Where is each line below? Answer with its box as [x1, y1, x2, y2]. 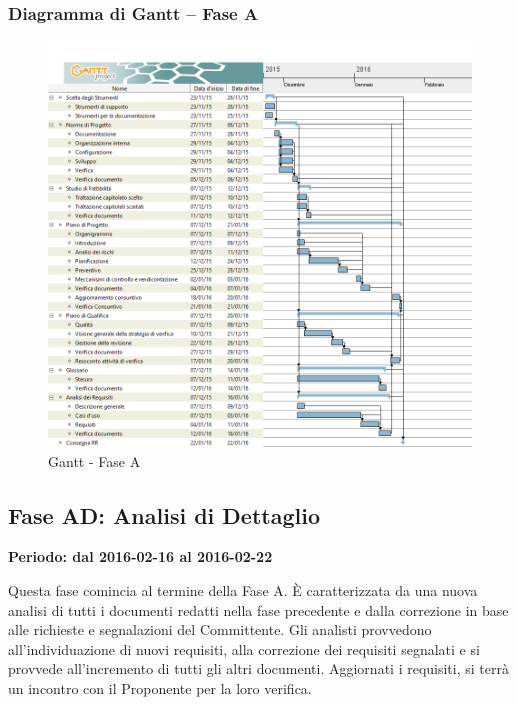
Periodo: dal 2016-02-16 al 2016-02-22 [8, 546, 273, 567]
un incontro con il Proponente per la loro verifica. [8, 678, 312, 698]
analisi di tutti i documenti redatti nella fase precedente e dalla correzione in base [8, 599, 509, 620]
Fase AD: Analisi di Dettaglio [8, 499, 320, 530]
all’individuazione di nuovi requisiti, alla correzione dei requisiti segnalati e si [8, 638, 480, 659]
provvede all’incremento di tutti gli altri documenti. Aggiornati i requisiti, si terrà [8, 658, 509, 679]
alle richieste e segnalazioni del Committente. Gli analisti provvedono [8, 619, 432, 640]
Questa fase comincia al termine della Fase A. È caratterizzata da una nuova [8, 580, 478, 601]
